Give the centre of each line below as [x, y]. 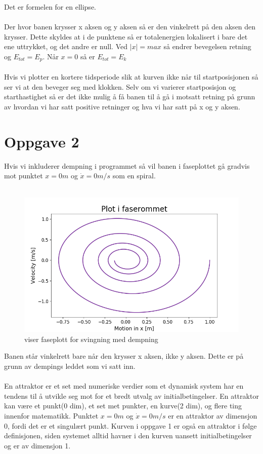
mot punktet [24, 176]
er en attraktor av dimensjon [213, 416]
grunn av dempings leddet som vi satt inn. [70, 366]
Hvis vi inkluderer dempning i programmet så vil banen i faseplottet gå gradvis [127, 165]
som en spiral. [134, 176]
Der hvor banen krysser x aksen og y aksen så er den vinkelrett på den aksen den [130, 27]
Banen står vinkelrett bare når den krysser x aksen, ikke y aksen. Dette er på [124, 356]
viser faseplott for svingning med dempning [91, 339]
